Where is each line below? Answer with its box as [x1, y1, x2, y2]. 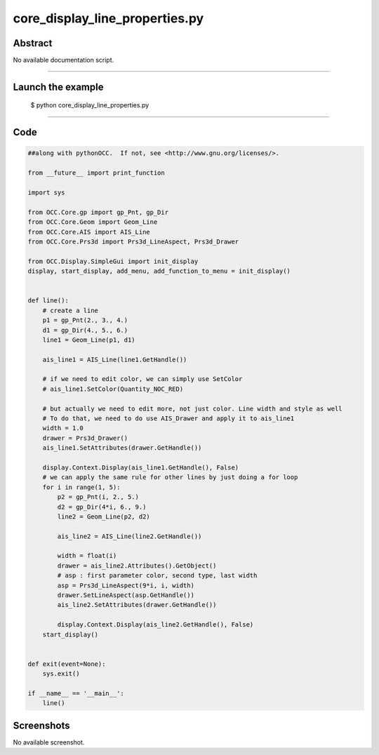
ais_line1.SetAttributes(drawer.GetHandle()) [42, 444, 202, 452]
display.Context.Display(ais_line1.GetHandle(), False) [42, 463, 239, 472]
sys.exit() [42, 670, 80, 678]
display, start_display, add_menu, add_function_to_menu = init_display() [27, 267, 291, 275]
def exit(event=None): [27, 660, 106, 668]
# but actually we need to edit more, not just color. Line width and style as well [42, 404, 343, 413]
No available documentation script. [13, 56, 114, 65]
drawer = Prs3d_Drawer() [42, 434, 128, 442]
